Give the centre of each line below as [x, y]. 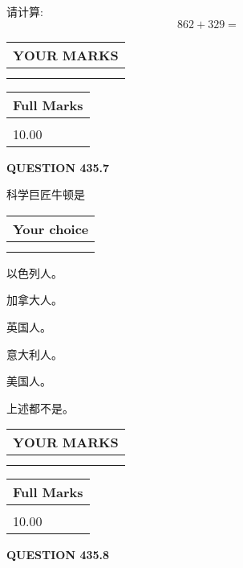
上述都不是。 [40, 407]
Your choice [51, 228]
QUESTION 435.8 [58, 555]
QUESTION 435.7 [58, 167]
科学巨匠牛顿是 [46, 194]
